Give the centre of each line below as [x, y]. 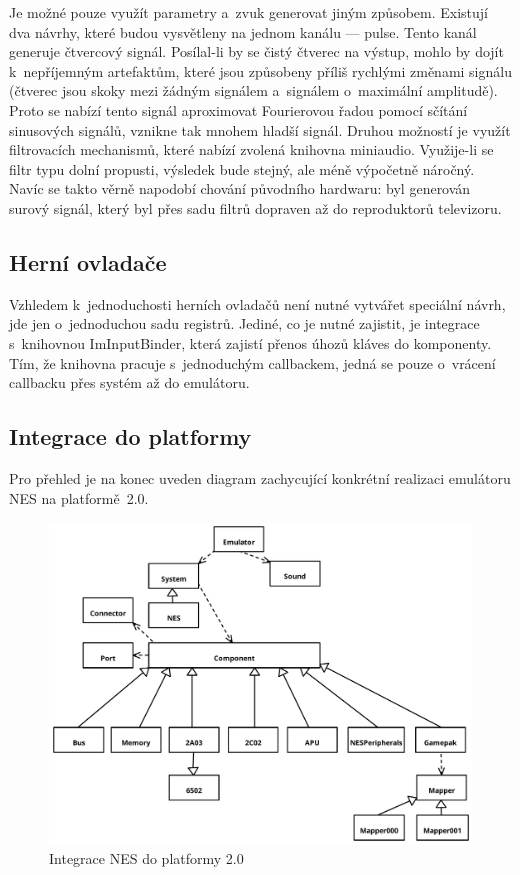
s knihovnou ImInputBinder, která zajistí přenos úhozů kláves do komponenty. [250, 342]
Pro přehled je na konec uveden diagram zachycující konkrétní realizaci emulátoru [260, 477]
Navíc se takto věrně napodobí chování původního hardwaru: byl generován [240, 188]
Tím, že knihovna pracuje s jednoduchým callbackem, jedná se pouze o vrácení [252, 362]
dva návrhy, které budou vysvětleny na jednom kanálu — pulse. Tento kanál [243, 31]
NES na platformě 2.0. [79, 497]
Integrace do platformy [130, 436]
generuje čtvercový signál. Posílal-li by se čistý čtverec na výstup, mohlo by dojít [256, 51]
